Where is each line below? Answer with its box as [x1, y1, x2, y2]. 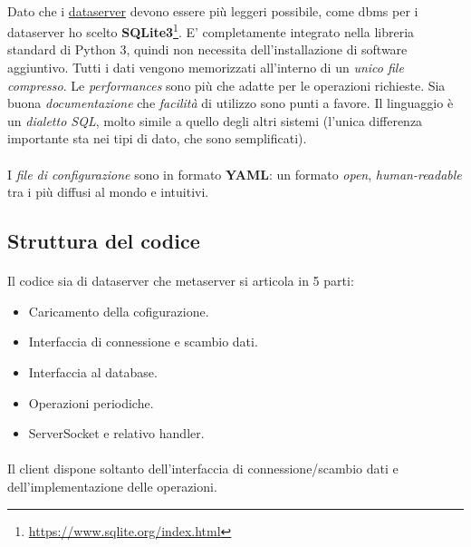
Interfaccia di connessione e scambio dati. [28, 332, 258, 351]
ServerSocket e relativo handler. [28, 424, 205, 443]
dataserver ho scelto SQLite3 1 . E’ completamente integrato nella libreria [7, 20, 415, 41]
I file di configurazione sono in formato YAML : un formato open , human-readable [7, 164, 462, 183]
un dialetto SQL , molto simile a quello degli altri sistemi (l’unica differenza [7, 111, 423, 130]
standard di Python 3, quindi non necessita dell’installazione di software [7, 40, 408, 59]
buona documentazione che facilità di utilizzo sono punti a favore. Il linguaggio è [7, 93, 454, 112]
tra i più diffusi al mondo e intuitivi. [7, 182, 209, 201]
